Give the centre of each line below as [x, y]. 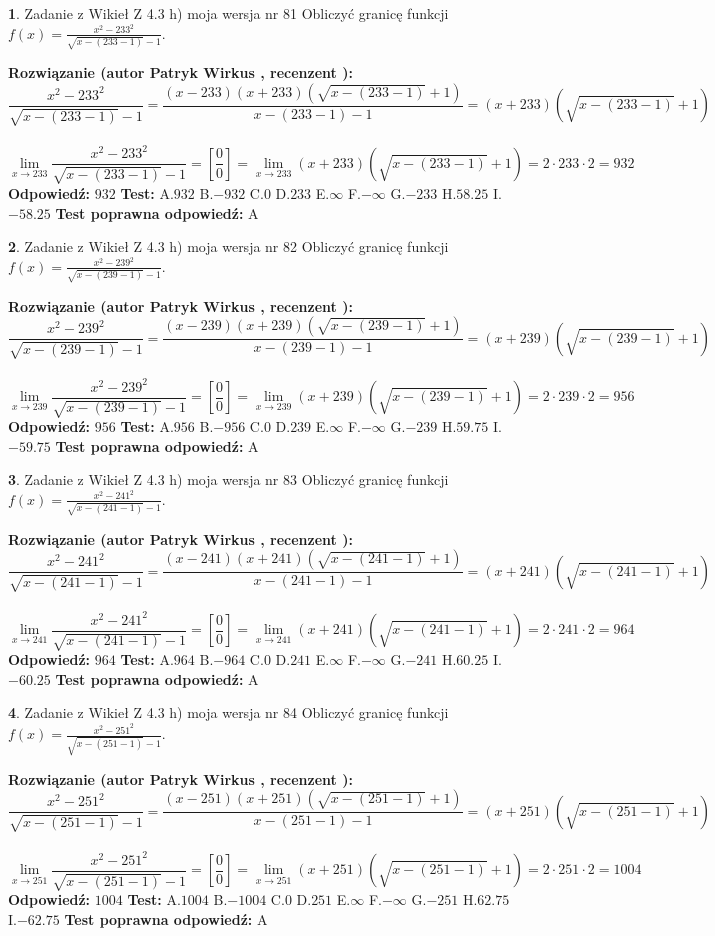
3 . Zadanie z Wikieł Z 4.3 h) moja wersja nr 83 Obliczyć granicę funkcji [228, 479]
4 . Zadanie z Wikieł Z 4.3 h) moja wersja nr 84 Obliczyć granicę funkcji [228, 712]
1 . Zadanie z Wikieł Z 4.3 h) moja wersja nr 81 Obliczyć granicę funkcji [228, 13]
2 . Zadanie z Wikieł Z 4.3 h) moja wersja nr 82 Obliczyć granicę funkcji [228, 246]
